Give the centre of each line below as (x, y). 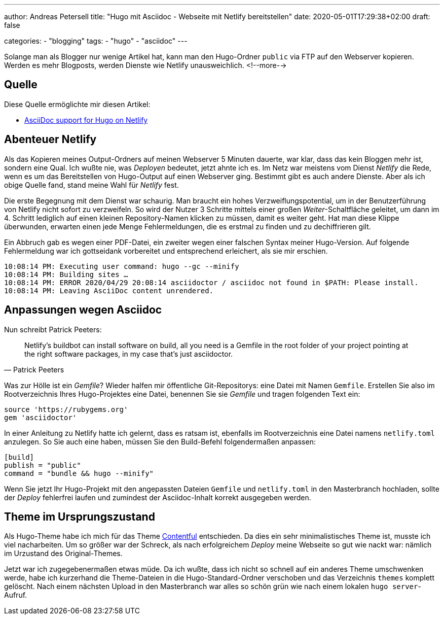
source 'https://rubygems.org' (66, 409)
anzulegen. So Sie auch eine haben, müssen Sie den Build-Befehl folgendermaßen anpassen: (160, 441)
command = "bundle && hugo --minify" (79, 473)
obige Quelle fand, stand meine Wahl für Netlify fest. (91, 185)
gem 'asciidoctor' (41, 417)
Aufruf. (16, 595)
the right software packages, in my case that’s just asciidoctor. (129, 354)
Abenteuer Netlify (50, 140)
